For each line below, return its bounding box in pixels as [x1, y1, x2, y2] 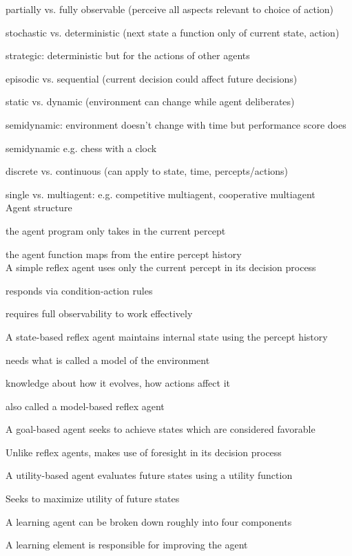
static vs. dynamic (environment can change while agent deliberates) [6, 94, 295, 109]
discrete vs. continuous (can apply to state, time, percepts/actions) [6, 164, 289, 178]
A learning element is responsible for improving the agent [6, 537, 248, 552]
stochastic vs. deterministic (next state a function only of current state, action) [6, 25, 340, 39]
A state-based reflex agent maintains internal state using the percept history [6, 329, 328, 343]
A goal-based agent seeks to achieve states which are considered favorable [6, 422, 315, 436]
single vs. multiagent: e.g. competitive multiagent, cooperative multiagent [6, 186, 315, 201]
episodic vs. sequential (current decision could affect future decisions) [6, 71, 298, 85]
